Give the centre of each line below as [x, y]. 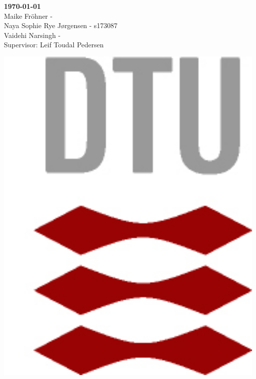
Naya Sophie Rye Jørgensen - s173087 [61, 25]
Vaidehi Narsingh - [32, 35]
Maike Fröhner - [28, 16]
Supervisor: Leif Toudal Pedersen [54, 45]
